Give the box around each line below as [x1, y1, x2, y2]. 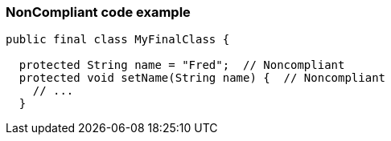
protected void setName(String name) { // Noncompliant [19, 71, 386, 85]
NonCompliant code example [6, 4, 191, 20]
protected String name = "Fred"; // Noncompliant [19, 58, 345, 72]
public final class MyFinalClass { [6, 33, 230, 46]
